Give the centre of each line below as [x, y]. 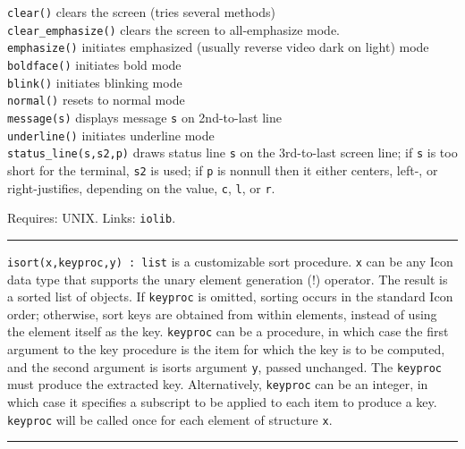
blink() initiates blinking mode [95, 82]
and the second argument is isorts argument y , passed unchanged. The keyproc [225, 366]
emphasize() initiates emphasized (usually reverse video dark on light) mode [218, 47]
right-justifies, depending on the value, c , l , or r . [141, 187]
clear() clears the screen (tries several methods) [141, 12]
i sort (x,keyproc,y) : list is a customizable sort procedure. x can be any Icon [230, 261]
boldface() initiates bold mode [94, 64]
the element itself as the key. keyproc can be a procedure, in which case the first [228, 331]
